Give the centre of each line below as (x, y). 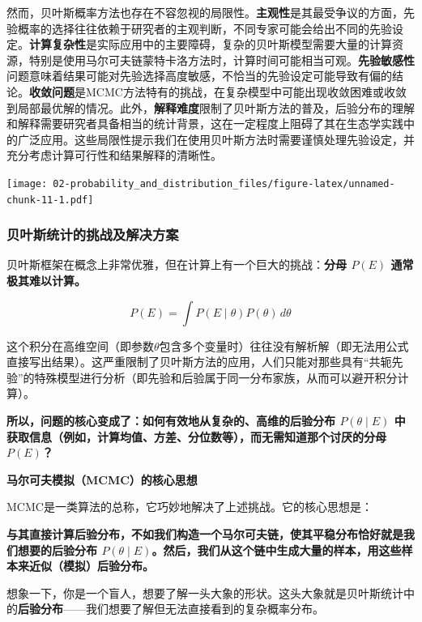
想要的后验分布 (57, 550)
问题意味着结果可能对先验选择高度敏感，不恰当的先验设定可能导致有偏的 (199, 76)
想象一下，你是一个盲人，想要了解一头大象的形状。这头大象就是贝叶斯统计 (205, 592)
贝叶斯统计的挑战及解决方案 (93, 234)
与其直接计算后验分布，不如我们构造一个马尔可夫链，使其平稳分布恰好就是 (205, 534)
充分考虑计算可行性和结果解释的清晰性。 (114, 155)
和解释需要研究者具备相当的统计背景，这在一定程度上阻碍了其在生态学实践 (205, 124)
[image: (27, 183)
